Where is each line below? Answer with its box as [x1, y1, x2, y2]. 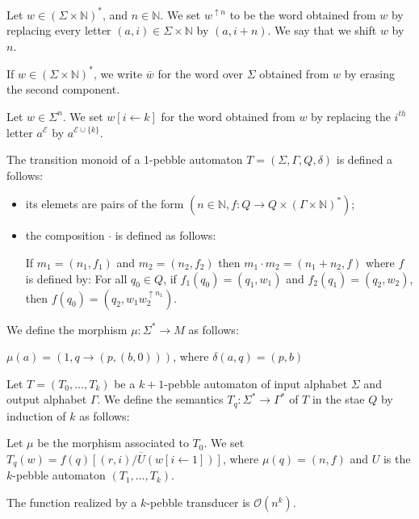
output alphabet [6, 391, 87, 408]
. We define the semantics [97, 391, 224, 408]
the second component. [6, 81, 120, 98]
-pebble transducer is [146, 494, 250, 510]
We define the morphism [6, 320, 128, 337]
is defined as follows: [115, 227, 216, 244]
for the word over [157, 65, 244, 82]
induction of [6, 407, 66, 424]
